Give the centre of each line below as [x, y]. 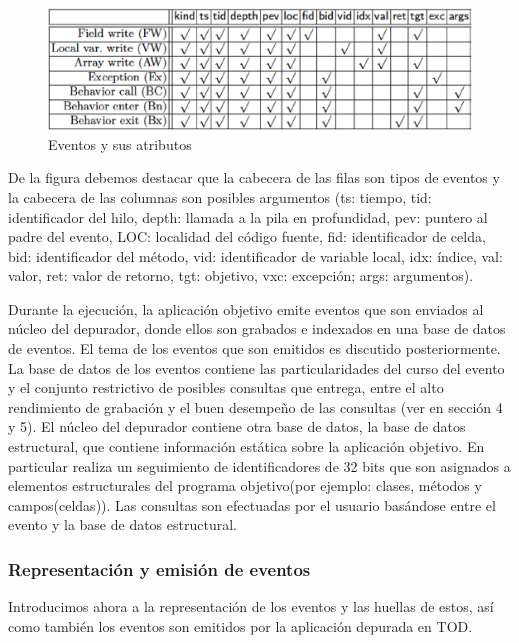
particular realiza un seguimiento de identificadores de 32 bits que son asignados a [259, 465]
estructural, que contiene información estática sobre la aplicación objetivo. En [246, 446]
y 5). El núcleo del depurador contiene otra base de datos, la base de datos [237, 426]
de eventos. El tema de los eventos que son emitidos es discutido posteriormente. [254, 348]
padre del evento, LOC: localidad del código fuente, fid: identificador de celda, [247, 236]
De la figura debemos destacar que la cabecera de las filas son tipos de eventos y [254, 177]
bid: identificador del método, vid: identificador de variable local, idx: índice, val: [255, 255]
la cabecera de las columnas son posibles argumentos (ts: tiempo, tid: [220, 196]
